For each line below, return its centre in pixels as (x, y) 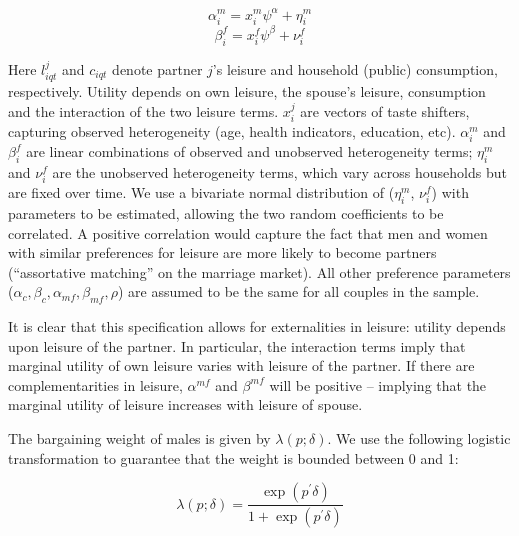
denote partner (157, 68)
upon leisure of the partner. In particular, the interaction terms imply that (237, 345)
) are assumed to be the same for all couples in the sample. (298, 291)
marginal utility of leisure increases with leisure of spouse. (185, 404)
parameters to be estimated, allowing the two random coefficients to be (226, 212)
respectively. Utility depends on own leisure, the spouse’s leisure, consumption (247, 91)
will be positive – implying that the (378, 384)
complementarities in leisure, (95, 384)
